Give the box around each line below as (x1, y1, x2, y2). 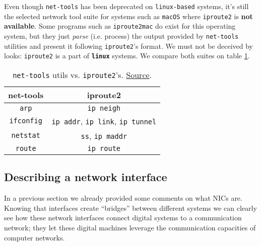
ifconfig (9, 117, 42, 125)
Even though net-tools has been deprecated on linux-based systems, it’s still (4, 1, 249, 11)
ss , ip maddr (81, 129, 127, 141)
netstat (11, 131, 40, 140)
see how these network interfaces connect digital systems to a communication (4, 212, 242, 223)
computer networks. (4, 232, 65, 242)
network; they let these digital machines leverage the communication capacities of (4, 222, 256, 232)
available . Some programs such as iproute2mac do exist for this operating (4, 21, 236, 31)
